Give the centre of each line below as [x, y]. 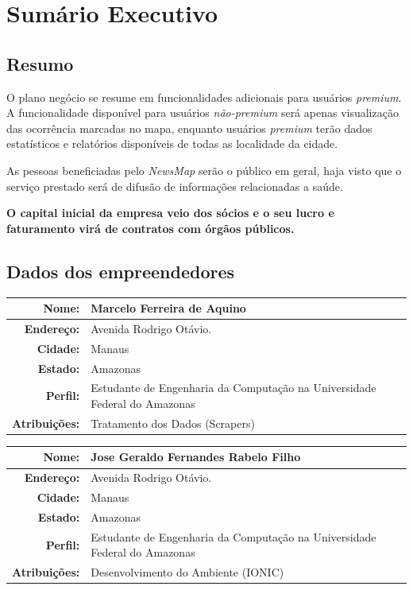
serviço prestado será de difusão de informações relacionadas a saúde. [175, 186]
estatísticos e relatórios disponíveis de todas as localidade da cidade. [172, 144]
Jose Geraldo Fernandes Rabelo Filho [196, 457]
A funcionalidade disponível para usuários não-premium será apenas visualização [203, 113]
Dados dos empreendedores [121, 271]
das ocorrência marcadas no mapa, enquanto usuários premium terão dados [189, 128]
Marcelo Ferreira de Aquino [168, 308]
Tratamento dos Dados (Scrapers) [173, 423]
